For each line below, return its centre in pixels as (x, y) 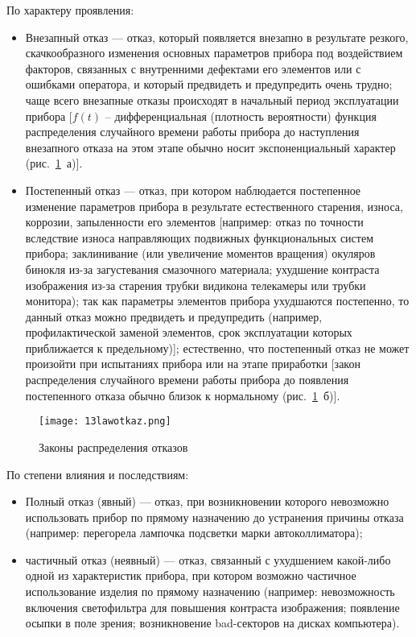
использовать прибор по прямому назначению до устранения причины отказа (214, 517)
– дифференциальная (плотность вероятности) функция (241, 116)
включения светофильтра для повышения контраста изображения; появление (212, 607)
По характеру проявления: (70, 10)
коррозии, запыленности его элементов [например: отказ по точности (194, 222)
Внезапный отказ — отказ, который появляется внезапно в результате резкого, (217, 37)
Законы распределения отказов (113, 447)
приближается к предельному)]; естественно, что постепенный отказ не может (217, 347)
